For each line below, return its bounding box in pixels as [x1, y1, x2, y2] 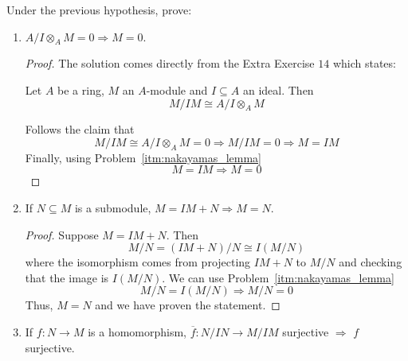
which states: [332, 55, 396, 72]
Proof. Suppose [25, 226, 99, 243]
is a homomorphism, [88, 323, 187, 340]
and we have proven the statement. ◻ [95, 297, 280, 313]
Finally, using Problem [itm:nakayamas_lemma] [25, 149, 261, 165]
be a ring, [57, 81, 104, 98]
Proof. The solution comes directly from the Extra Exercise [25, 55, 315, 72]
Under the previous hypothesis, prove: [6, 2, 192, 17]
